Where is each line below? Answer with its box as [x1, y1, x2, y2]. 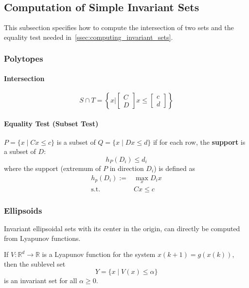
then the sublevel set [4, 258, 66, 269]
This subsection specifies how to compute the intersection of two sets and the [4, 22, 234, 33]
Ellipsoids [4, 204, 42, 216]
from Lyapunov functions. [4, 233, 81, 243]
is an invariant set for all [4, 275, 77, 286]
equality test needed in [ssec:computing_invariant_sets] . [4, 32, 173, 42]
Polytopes [4, 52, 43, 65]
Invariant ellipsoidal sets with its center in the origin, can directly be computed [4, 223, 240, 234]
